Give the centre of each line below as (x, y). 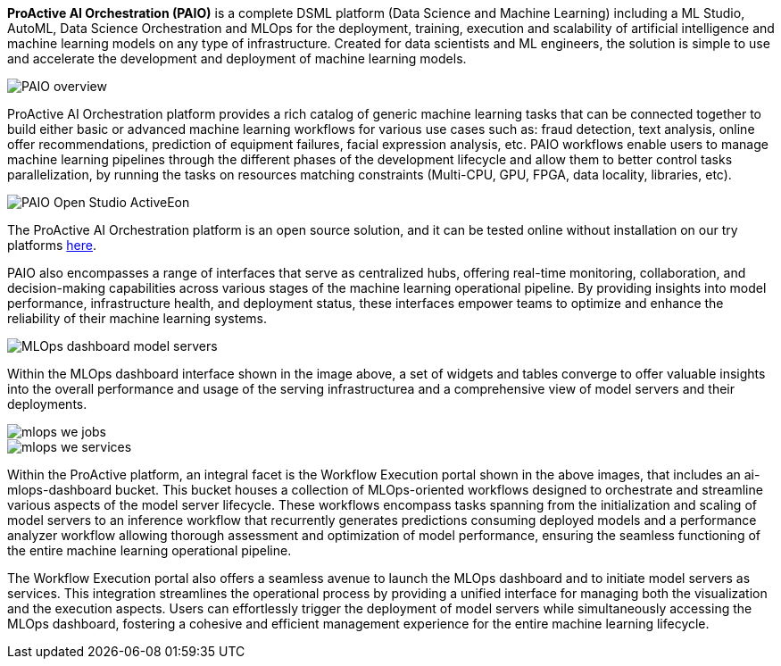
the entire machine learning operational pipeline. (150, 550)
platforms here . (52, 245)
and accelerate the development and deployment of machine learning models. (237, 58)
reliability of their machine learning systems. (137, 318)
